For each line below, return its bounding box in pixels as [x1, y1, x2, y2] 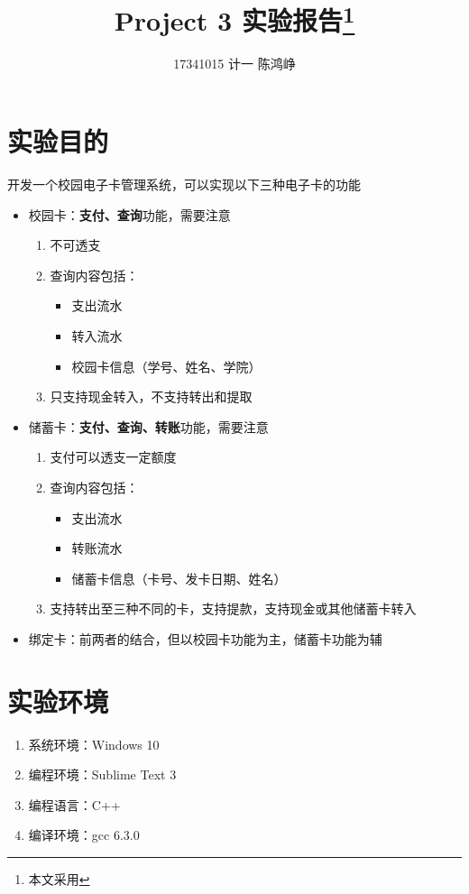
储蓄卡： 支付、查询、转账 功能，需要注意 [28, 417, 269, 436]
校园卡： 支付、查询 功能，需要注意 [28, 205, 231, 224]
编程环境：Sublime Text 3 [28, 765, 177, 784]
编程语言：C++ [28, 795, 121, 814]
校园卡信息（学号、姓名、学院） [71, 356, 262, 375]
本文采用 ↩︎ [28, 869, 90, 888]
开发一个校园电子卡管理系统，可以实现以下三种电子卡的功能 [7, 174, 361, 193]
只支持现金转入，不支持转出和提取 [50, 387, 253, 406]
